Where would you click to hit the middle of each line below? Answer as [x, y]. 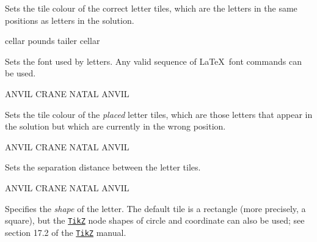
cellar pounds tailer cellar [53, 41]
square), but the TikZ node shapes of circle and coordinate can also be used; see [155, 220]
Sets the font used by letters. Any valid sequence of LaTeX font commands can [153, 61]
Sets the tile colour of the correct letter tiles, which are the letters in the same [151, 8]
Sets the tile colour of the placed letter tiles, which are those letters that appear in [159, 114]
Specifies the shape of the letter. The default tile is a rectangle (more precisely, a [155, 208]
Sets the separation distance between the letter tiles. [103, 167]
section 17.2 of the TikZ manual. [66, 232]
